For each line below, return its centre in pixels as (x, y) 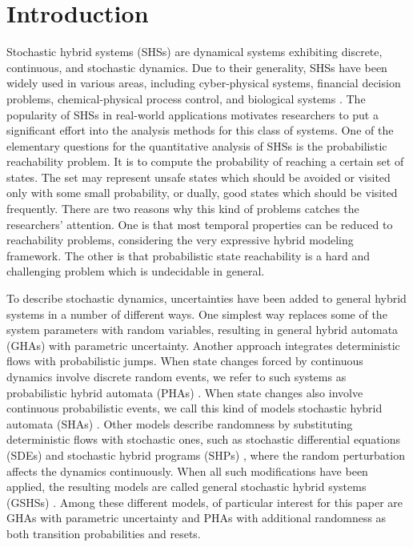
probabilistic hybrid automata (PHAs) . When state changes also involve (185, 392)
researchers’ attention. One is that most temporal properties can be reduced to (200, 224)
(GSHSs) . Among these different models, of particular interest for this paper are (205, 502)
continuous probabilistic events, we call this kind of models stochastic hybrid (194, 408)
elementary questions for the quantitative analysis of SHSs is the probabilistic (197, 145)
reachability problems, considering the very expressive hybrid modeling (180, 240)
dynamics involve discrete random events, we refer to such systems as (176, 376)
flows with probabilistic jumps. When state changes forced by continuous (185, 361)
